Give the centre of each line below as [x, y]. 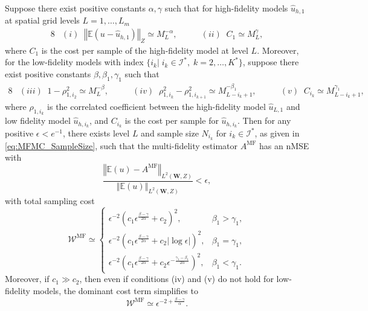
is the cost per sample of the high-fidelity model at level [145, 50]
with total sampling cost [50, 200]
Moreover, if [27, 279]
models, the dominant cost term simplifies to [115, 290]
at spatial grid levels [42, 20]
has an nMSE [284, 145]
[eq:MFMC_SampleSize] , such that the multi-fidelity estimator [121, 145]
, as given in [277, 133]
